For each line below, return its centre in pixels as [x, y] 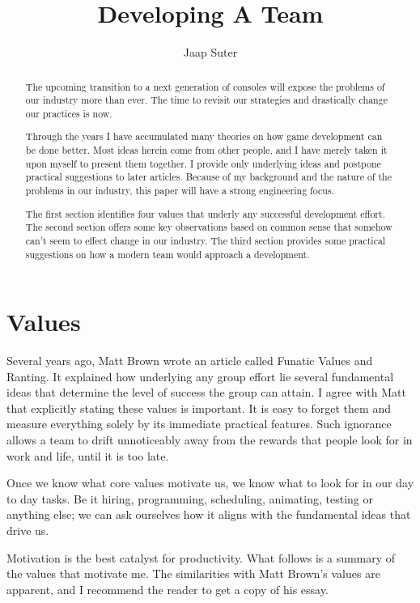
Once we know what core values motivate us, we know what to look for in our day [210, 483]
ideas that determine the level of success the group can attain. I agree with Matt [206, 392]
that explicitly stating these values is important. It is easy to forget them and [199, 408]
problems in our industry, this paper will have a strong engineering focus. [180, 190]
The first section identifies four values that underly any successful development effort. [205, 213]
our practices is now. [69, 113]
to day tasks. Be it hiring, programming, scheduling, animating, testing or [190, 498]
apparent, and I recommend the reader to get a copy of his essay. [168, 589]
